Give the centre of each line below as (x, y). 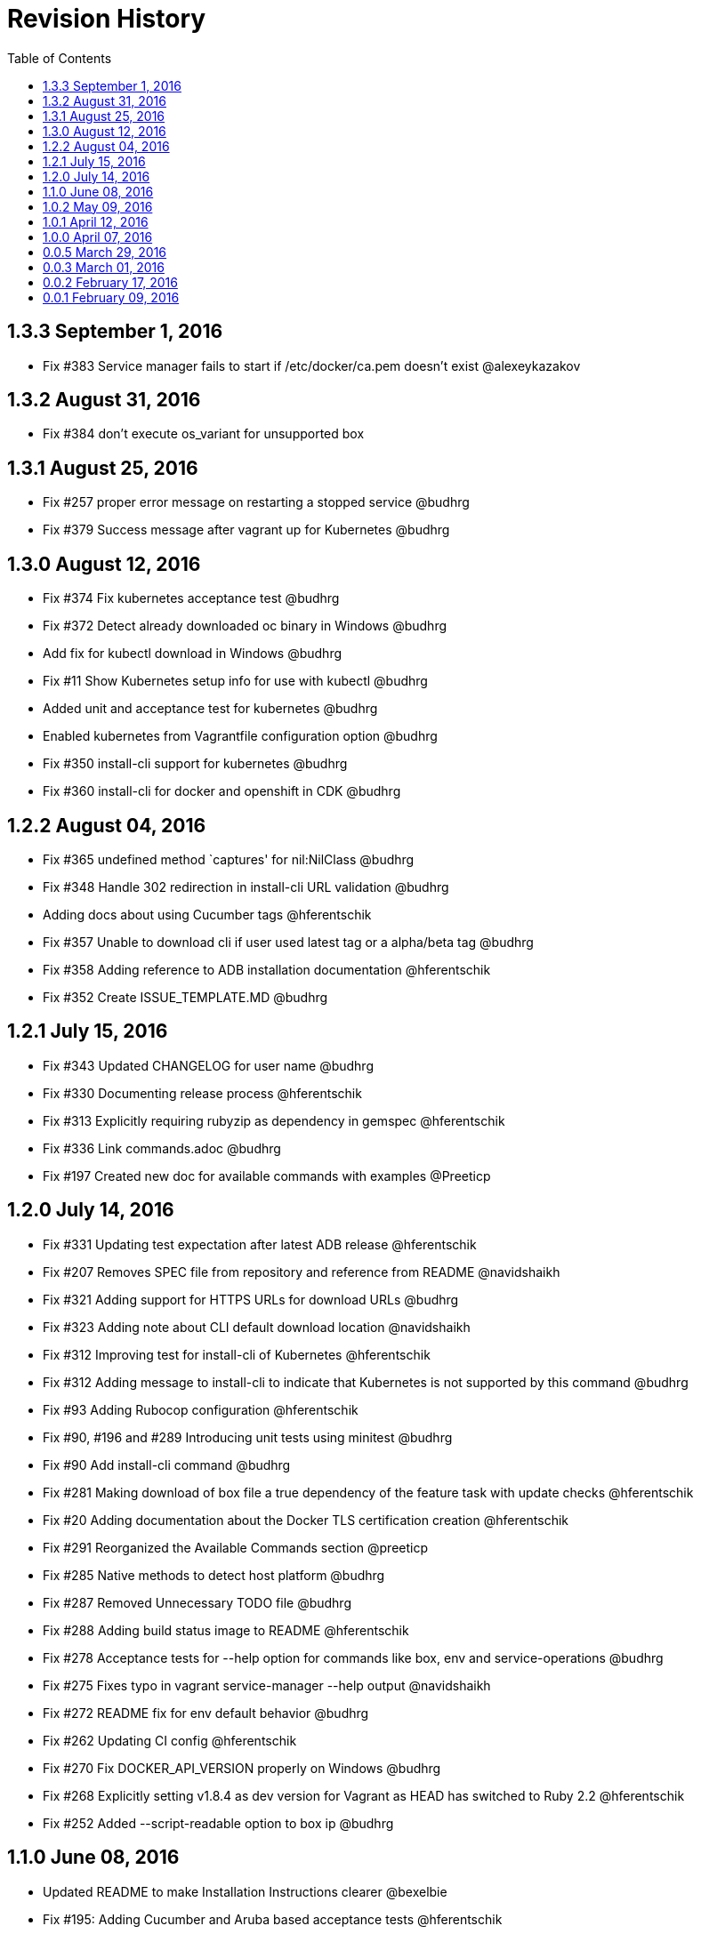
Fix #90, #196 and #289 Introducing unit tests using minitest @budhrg (248, 1437)
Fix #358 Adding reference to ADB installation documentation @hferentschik (267, 969)
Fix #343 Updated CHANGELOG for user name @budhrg (208, 1065)
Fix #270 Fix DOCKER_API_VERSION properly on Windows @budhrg (242, 1768)
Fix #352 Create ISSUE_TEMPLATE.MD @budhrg (185, 997)
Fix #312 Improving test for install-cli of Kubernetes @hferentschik (237, 1354)
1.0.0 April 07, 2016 (98, 237)
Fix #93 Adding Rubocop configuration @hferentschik (201, 1409)
